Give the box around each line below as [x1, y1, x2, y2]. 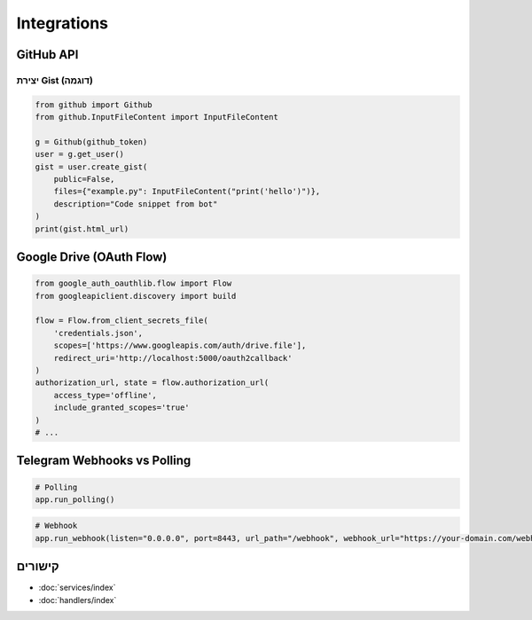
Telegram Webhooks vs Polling [16, 453, 192, 468]
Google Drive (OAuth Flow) [16, 249, 168, 265]
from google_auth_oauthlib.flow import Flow [35, 279, 232, 288]
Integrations [16, 13, 109, 33]
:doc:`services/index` [38, 582, 116, 593]
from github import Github [35, 99, 153, 110]
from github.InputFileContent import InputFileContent [35, 112, 278, 122]
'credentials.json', [53, 328, 144, 338]
